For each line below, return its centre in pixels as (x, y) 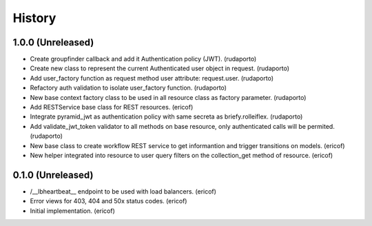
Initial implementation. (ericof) (72, 211)
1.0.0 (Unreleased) (53, 42)
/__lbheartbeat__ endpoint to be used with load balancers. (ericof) (123, 191)
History (34, 18)
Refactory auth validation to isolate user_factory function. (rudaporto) (128, 88)
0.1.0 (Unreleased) (53, 175)
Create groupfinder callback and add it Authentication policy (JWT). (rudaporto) (143, 59)
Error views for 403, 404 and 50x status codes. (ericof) (108, 201)
